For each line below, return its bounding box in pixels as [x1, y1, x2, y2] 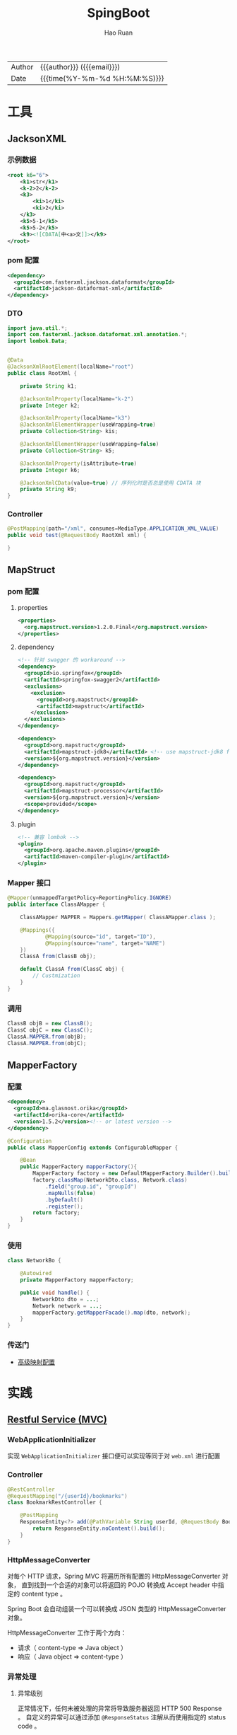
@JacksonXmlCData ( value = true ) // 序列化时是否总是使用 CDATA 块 [20, 479, 201, 486]
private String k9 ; [20, 486, 78, 493]
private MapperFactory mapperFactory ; [20, 1276, 134, 1284]
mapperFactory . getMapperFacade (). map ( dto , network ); [32, 1309, 191, 1316]
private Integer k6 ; [20, 466, 80, 473]
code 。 [17, 1722, 41, 1731]
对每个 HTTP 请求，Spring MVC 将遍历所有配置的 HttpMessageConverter [7, 1572, 221, 1580]
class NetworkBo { [7, 1257, 61, 1264]
